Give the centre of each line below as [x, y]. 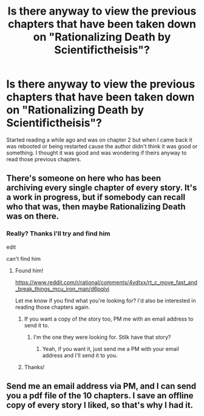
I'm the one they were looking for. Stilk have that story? [102, 337]
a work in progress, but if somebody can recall [96, 197]
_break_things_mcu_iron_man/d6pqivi [62, 289]
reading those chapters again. [53, 307]
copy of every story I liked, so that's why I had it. [100, 405]
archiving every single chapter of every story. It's [102, 188]
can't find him [24, 258]
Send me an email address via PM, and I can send [101, 387]
